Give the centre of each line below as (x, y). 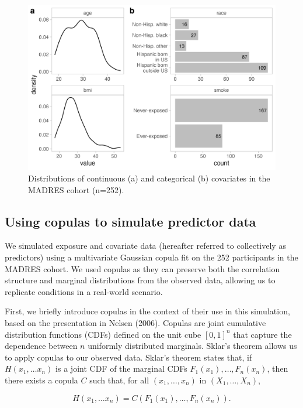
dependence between (41, 346)
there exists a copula (41, 380)
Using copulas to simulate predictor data (130, 221)
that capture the (262, 334)
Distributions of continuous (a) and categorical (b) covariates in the (149, 178)
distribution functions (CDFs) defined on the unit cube (103, 334)
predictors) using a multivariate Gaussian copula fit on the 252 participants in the (151, 257)
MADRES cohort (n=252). (76, 189)
